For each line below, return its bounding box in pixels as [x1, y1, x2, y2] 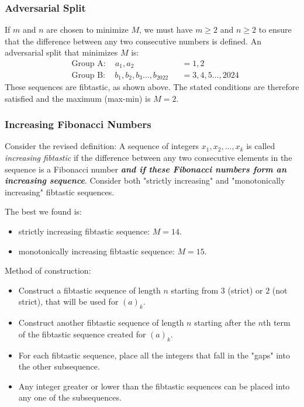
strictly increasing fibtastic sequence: [18, 225, 150, 237]
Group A [71, 60, 103, 68]
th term [263, 316, 291, 329]
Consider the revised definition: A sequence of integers [5, 140, 199, 152]
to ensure [258, 23, 292, 36]
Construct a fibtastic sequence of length [18, 284, 161, 296]
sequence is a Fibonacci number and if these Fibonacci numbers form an [5, 163, 286, 175]
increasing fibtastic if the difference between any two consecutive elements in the [5, 151, 292, 163]
